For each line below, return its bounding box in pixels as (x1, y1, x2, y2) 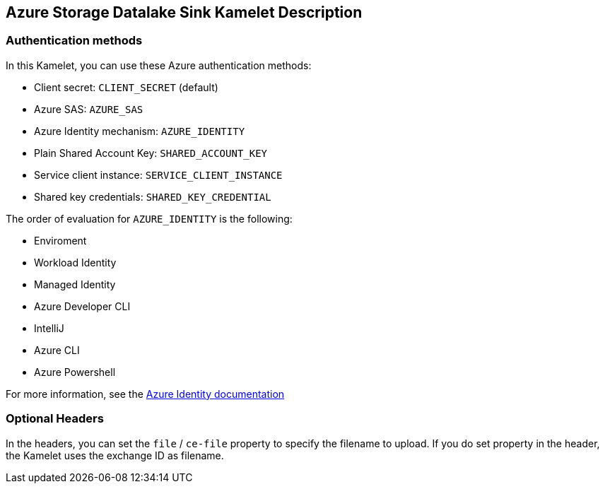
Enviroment (34, 234, 87, 247)
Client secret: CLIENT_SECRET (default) (34, 81, 218, 93)
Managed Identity (34, 278, 116, 290)
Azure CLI (34, 343, 80, 356)
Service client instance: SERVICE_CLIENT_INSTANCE (34, 168, 283, 181)
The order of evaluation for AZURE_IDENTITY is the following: (6, 212, 293, 225)
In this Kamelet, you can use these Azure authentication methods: (6, 59, 312, 71)
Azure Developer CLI (34, 300, 131, 312)
